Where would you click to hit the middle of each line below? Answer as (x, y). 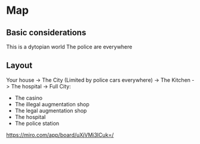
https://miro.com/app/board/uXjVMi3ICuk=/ (60, 134)
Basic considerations (46, 33)
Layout (19, 65)
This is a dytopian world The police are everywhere (69, 47)
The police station (37, 123)
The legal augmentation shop (51, 111)
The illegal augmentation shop (52, 104)
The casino (29, 98)
